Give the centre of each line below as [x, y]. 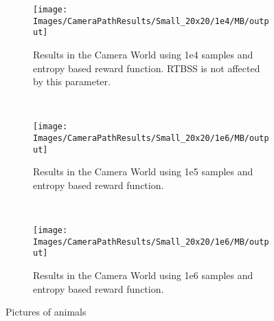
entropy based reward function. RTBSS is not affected [147, 68]
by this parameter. [72, 81]
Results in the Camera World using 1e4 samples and [143, 54]
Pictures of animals [46, 312]
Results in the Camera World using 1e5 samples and [143, 171]
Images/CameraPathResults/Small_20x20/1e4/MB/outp [151, 21]
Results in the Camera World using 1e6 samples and [143, 275]
